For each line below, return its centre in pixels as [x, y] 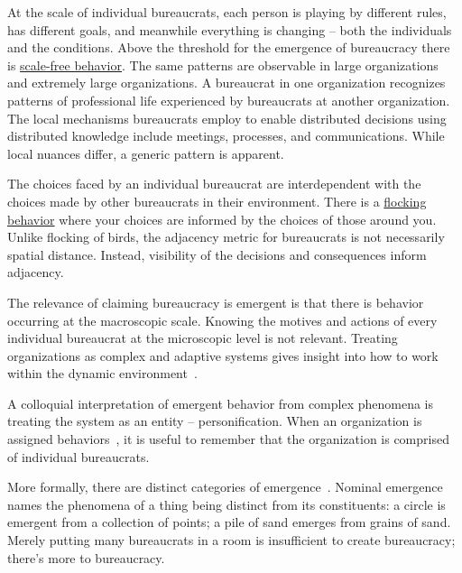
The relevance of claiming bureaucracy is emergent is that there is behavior [216, 302]
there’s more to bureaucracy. [86, 557]
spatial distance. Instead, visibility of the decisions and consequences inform [217, 254]
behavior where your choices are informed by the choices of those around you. [222, 219]
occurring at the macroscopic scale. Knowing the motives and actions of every [222, 320]
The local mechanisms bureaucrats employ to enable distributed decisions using [227, 118]
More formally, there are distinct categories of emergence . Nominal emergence [225, 487]
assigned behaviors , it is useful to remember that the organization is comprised [228, 439]
